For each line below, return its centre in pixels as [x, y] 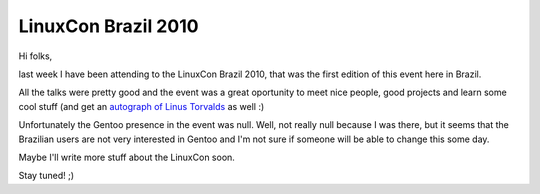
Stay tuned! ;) [46, 176]
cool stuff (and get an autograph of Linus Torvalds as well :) [141, 106]
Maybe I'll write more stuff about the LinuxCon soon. [126, 157]
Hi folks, [35, 56]
